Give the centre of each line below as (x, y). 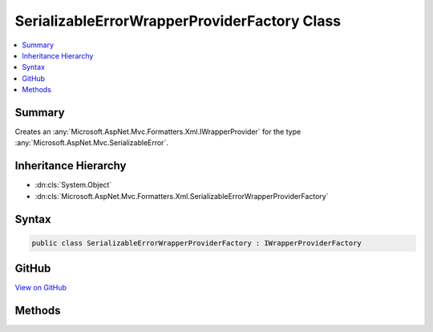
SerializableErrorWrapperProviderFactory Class (178, 21)
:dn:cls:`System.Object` (73, 185)
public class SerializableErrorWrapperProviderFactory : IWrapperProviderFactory (197, 243)
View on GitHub (41, 288)
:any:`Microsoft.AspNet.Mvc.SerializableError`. (91, 143)
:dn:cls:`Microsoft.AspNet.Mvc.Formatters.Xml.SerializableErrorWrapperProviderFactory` (182, 196)
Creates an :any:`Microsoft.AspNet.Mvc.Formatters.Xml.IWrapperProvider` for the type (158, 132)
